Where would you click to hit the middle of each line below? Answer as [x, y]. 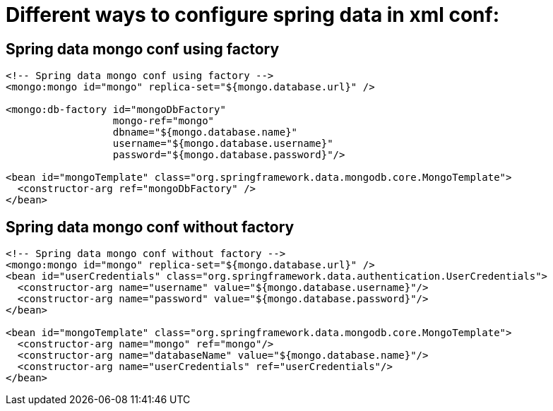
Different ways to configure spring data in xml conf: [253, 15]
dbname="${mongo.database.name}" [205, 132]
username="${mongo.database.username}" [223, 144]
